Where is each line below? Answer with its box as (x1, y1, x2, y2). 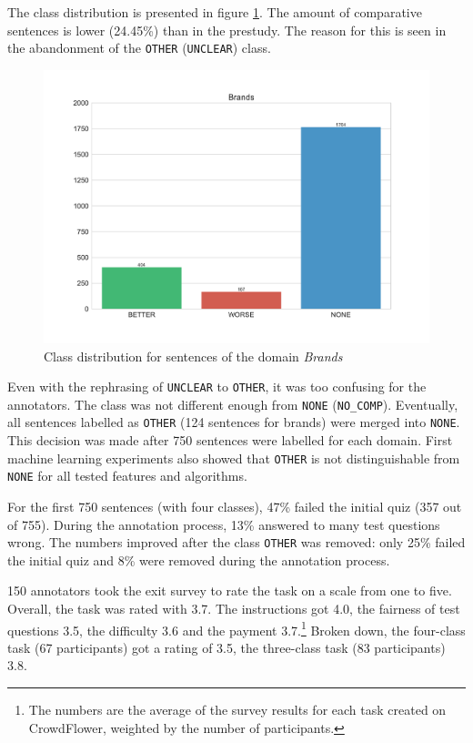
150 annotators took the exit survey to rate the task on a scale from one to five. (7, 581, 452, 600)
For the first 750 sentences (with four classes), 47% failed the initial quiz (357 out (7, 496, 462, 515)
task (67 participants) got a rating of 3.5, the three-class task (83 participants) (7, 637, 446, 656)
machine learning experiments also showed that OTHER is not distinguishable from (7, 448, 460, 467)
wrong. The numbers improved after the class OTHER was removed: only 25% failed (7, 533, 466, 552)
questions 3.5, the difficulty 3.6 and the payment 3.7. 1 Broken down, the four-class (7, 617, 466, 639)
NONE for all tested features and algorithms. (7, 466, 247, 485)
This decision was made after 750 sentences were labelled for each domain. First (7, 431, 453, 450)
